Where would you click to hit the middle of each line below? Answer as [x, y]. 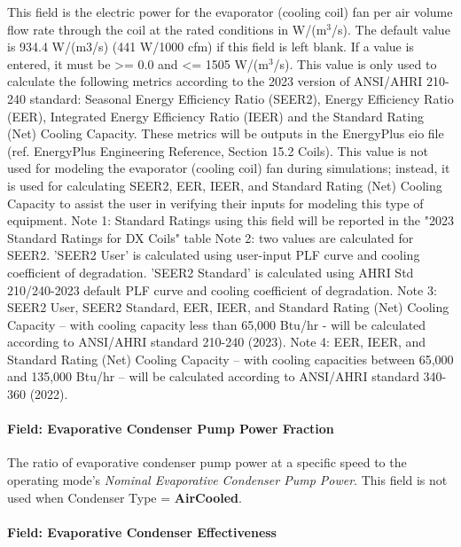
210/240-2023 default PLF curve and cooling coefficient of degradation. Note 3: [222, 289]
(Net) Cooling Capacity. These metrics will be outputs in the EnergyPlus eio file [226, 133]
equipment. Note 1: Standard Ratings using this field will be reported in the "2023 [230, 220]
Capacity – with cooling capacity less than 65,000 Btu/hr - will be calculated [217, 324]
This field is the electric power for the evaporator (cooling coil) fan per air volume [230, 12]
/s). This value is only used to [355, 63]
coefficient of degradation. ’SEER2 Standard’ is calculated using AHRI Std [211, 272]
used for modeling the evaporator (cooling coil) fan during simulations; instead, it [229, 168]
